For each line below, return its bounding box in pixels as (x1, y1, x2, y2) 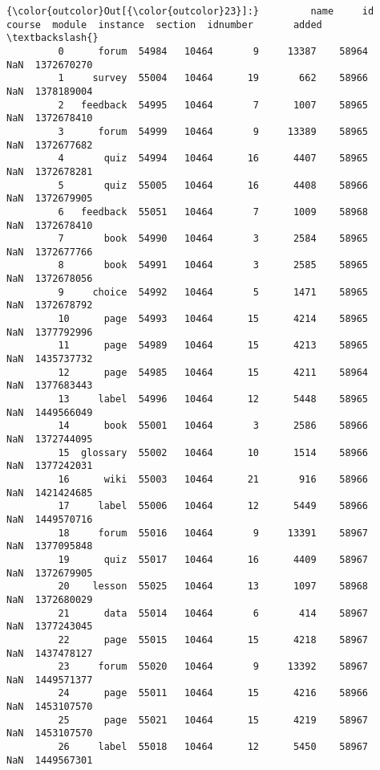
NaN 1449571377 (6, 674, 93, 686)
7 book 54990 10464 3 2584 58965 (58, 233, 369, 245)
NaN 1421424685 (6, 487, 93, 499)
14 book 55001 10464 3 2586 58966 (58, 420, 369, 432)
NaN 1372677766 (6, 246, 93, 258)
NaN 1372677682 (6, 139, 93, 151)
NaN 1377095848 (6, 540, 93, 552)
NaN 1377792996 (6, 326, 93, 338)
